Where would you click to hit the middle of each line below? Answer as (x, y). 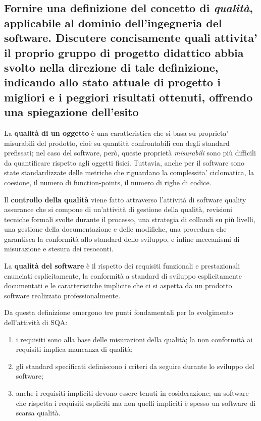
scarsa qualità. (38, 413)
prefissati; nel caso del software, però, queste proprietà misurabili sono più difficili (130, 153)
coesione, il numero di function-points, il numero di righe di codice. (108, 182)
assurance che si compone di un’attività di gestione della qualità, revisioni (118, 209)
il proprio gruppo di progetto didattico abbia (124, 52)
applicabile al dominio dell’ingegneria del (113, 22)
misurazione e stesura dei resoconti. (59, 249)
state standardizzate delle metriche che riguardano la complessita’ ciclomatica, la (129, 172)
